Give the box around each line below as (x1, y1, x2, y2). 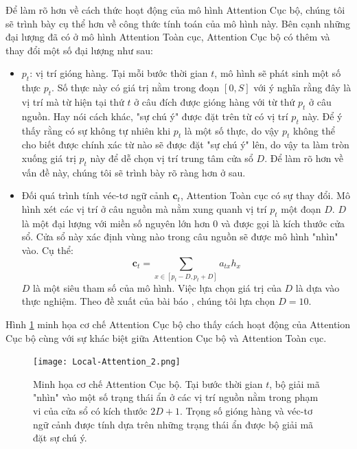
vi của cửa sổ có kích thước (33, 404, 148, 418)
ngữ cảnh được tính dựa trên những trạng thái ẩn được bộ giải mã (33, 417, 314, 431)
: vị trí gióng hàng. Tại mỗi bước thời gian (30, 66, 208, 80)
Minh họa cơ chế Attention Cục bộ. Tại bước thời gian (33, 376, 263, 391)
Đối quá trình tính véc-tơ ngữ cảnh (21, 188, 170, 203)
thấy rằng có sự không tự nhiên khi (21, 123, 171, 137)
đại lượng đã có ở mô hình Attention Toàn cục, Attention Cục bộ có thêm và (5, 30, 330, 44)
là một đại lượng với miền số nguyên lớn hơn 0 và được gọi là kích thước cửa (21, 216, 345, 230)
